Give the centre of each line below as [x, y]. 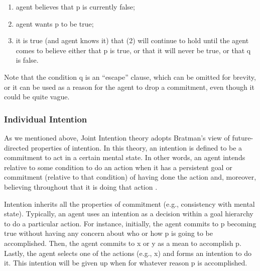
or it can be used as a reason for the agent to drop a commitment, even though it [129, 87]
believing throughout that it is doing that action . [81, 186]
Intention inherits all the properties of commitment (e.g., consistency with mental [129, 204]
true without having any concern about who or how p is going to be [108, 233]
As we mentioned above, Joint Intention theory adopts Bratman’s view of [117, 137]
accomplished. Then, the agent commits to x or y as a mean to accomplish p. [123, 243]
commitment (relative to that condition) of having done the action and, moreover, [130, 177]
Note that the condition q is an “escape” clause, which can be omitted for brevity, [130, 77]
